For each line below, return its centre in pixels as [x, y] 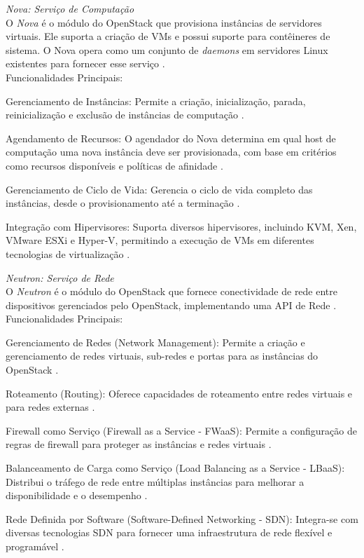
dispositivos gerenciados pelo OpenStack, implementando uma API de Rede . [171, 305]
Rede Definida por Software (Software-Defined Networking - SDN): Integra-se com [182, 518]
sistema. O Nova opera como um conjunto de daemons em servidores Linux [167, 49]
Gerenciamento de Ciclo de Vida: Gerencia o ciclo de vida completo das [159, 189]
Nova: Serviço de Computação [70, 8]
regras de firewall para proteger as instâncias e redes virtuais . [139, 444]
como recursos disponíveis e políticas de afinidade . [114, 165]
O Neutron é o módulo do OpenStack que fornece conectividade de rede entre [172, 291]
